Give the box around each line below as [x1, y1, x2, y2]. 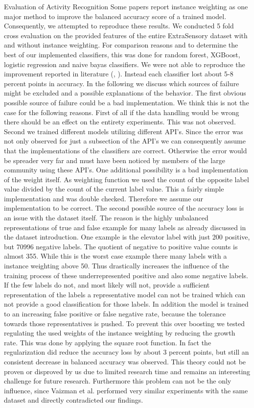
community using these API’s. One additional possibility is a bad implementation [4, 165, 248, 175]
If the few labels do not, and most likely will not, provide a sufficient [4, 280, 210, 290]
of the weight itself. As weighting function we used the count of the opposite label [4, 174, 249, 184]
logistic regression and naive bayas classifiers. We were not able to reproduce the [4, 59, 245, 69]
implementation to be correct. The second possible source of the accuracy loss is [4, 203, 244, 213]
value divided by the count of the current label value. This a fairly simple [4, 184, 224, 194]
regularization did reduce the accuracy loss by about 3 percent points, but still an [4, 347, 249, 357]
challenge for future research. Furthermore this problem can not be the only [4, 376, 231, 386]
